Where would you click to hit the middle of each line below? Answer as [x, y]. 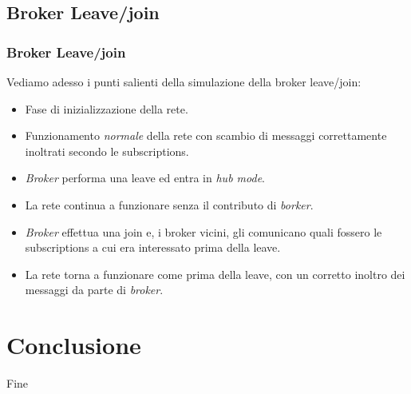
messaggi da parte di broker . [94, 290]
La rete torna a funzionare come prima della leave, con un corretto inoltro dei [215, 274]
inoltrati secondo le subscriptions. [107, 151]
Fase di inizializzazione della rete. [107, 108]
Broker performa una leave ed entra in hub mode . [145, 178]
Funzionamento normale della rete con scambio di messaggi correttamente [206, 135]
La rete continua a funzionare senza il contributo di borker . [169, 204]
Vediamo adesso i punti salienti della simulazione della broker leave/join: [184, 82]
